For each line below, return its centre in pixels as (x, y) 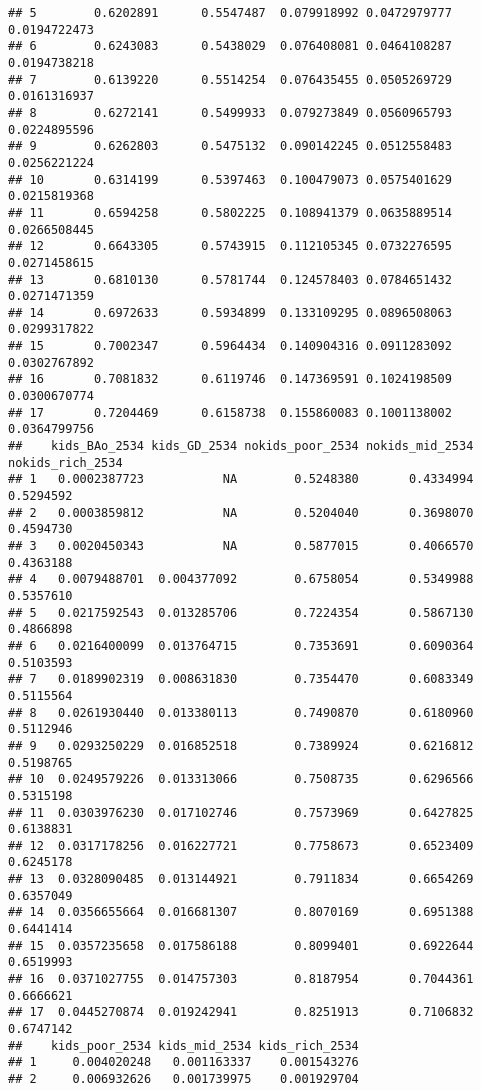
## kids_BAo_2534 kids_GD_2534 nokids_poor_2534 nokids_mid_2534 (241, 446)
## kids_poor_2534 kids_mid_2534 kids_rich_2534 (183, 1045)
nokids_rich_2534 (65, 462)
